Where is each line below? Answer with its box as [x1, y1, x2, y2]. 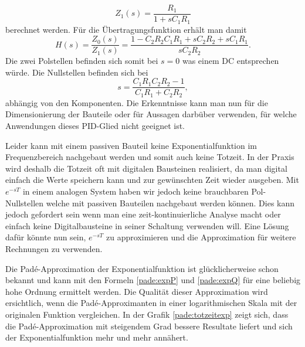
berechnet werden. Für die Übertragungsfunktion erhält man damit [5, 23, 247, 35]
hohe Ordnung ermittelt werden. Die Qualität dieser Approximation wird [5, 285, 268, 297]
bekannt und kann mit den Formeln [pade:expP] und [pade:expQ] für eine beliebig [5, 274, 301, 286]
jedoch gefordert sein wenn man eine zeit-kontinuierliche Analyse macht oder [5, 208, 281, 220]
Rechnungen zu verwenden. [5, 243, 103, 254]
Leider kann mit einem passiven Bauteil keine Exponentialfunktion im [5, 139, 257, 151]
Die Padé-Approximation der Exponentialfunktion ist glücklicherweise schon [5, 262, 279, 274]
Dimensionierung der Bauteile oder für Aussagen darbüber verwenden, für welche [5, 108, 297, 120]
